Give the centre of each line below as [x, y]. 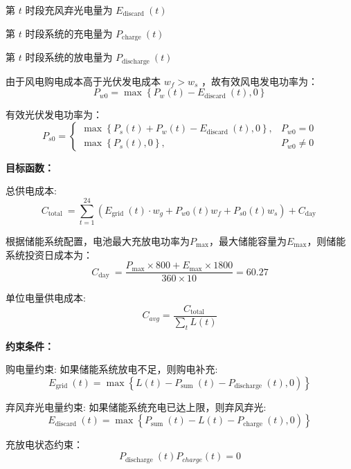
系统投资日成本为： [49, 254]
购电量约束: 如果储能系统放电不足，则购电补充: [112, 369]
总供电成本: [31, 191]
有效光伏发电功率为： [54, 114]
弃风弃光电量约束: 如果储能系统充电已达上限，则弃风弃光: [136, 406]
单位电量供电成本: [46, 298]
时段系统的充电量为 [69, 33]
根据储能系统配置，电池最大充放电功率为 [98, 241]
